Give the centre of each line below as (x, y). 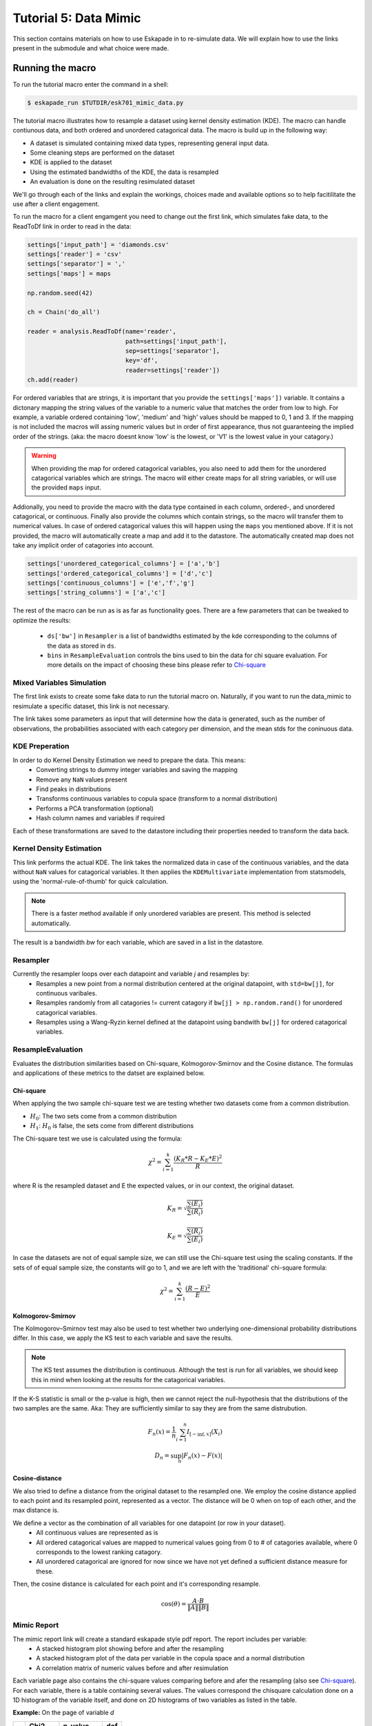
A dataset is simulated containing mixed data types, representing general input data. (149, 143)
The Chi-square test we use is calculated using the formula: (97, 1138)
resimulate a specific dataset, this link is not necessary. (91, 706)
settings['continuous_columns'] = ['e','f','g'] (111, 583)
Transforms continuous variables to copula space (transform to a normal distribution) (157, 799)
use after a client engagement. (56, 204)
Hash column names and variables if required (101, 818)
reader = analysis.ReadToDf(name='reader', (102, 332)
